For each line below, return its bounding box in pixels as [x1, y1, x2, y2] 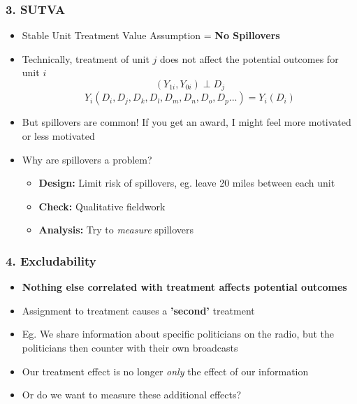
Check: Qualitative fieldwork [38, 199, 166, 213]
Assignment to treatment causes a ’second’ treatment [22, 303, 255, 317]
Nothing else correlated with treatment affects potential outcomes [22, 280, 347, 294]
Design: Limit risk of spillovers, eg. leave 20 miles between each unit [38, 175, 335, 190]
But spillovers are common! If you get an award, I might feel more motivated [22, 115, 351, 129]
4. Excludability [6, 252, 96, 269]
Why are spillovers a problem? [22, 152, 152, 166]
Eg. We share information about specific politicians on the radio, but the [22, 326, 335, 341]
